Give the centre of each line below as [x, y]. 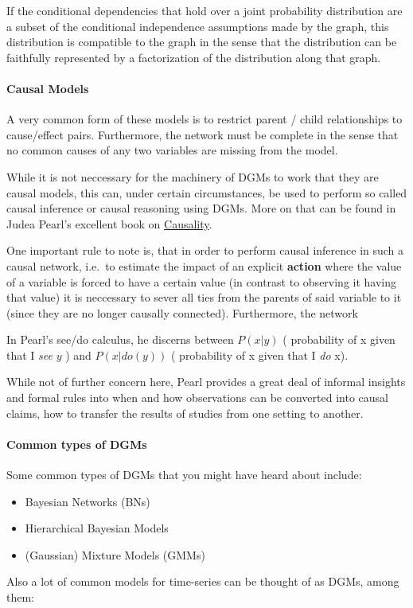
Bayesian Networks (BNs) [88, 501]
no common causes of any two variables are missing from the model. [172, 150]
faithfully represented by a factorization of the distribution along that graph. [194, 57]
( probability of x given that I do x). [259, 355]
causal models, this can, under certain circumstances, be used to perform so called [207, 192]
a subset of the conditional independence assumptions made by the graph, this [198, 26]
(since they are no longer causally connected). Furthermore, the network [182, 312]
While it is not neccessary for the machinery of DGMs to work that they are [193, 176]
